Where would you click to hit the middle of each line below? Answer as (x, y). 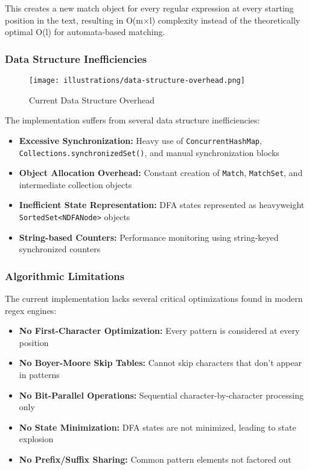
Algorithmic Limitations (65, 276)
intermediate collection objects (75, 184)
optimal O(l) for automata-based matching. (85, 32)
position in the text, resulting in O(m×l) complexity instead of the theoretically (153, 20)
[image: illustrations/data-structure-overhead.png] (137, 80)
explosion (36, 439)
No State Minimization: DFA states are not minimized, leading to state (158, 427)
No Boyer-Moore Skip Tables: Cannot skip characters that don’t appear (160, 363)
